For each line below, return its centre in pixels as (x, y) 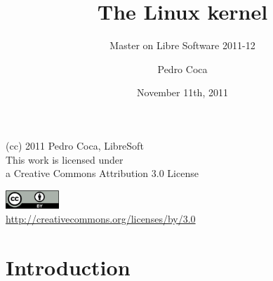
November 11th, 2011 (182, 92)
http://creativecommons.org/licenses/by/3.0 (101, 218)
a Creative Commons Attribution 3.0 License (102, 173)
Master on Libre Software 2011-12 (182, 45)
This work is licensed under (65, 159)
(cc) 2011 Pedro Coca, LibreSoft (75, 145)
